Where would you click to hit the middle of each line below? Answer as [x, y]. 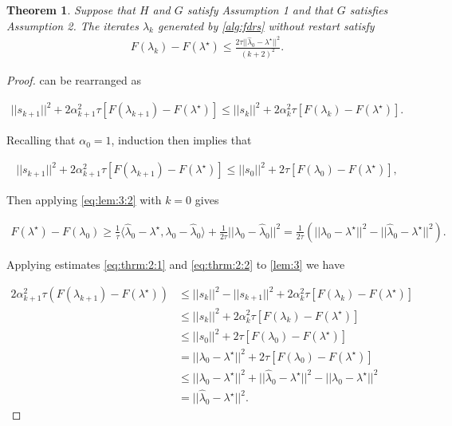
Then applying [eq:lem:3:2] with [84, 200]
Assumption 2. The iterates [73, 25]
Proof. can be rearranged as [74, 80]
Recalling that [41, 140]
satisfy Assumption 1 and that [260, 10]
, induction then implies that [181, 140]
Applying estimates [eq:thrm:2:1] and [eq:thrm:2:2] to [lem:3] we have [176, 264]
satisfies [369, 10]
